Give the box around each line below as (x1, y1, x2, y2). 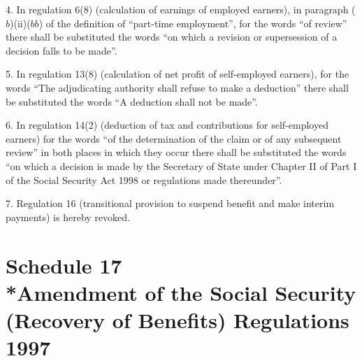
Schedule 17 (6, 250, 122, 279)
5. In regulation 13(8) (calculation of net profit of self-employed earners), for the (6, 66, 349, 81)
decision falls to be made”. (6, 43, 117, 57)
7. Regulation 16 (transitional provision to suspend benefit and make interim (6, 196, 335, 211)
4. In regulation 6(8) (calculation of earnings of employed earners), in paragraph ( (6, 2, 356, 16)
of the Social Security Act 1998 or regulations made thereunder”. (6, 172, 282, 187)
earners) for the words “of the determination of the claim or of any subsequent (6, 131, 342, 146)
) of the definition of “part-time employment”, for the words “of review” (38, 15, 347, 30)
